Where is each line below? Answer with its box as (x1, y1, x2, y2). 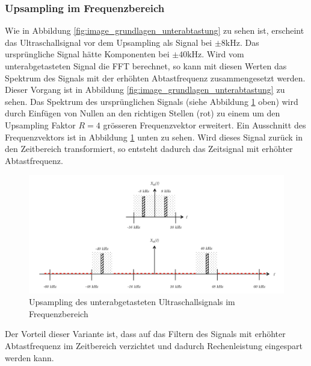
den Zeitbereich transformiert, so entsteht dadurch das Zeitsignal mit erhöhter (5, 142, 293, 155)
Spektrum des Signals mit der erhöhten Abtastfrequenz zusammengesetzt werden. (5, 71, 306, 84)
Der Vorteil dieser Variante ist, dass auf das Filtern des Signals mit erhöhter (5, 327, 286, 340)
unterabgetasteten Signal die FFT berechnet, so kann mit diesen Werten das (5, 60, 287, 72)
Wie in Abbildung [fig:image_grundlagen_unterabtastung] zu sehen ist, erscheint (5, 24, 304, 37)
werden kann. (5, 351, 54, 364)
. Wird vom (202, 48, 244, 60)
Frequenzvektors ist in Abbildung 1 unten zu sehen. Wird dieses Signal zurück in (5, 130, 303, 143)
